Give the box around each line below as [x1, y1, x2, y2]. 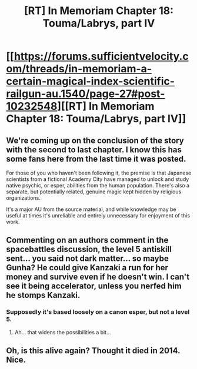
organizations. [6, 194, 41, 201]
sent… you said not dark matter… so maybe [6, 254, 169, 264]
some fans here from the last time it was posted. [6, 154, 186, 164]
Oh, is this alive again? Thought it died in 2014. [6, 345, 181, 356]
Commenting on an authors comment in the [6, 235, 169, 245]
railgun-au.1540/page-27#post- [6, 87, 165, 100]
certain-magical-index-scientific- [6, 75, 175, 88]
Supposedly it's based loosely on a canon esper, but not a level [6, 308, 190, 316]
